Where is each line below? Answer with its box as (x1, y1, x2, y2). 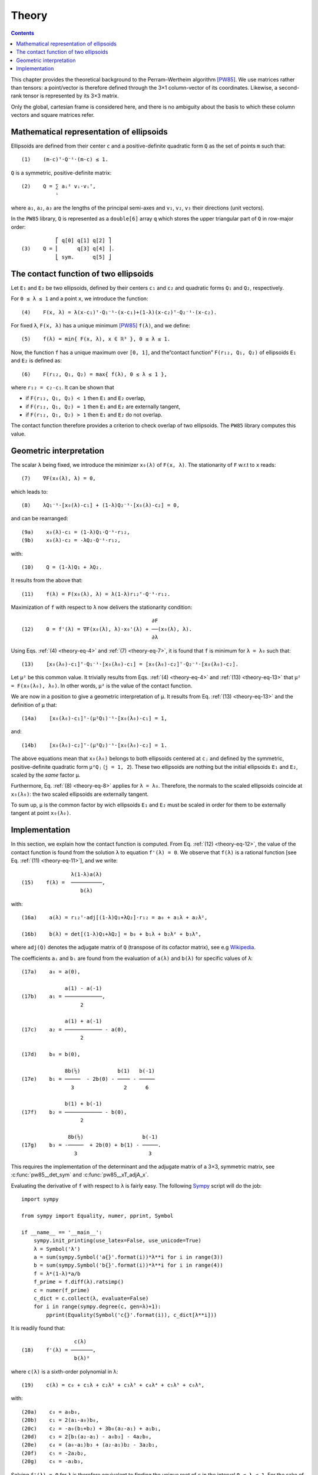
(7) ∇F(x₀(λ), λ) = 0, (21, 475, 97, 482)
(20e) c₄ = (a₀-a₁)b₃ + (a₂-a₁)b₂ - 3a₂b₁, (21, 1441, 158, 1448)
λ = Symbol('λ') (33, 1245, 81, 1252)
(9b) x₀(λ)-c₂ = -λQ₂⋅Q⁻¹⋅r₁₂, (21, 537, 121, 544)
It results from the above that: (11, 577, 83, 584)
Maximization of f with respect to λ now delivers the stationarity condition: (11, 604, 193, 611)
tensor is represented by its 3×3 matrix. (23, 92, 119, 100)
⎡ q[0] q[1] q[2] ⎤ (55, 237, 112, 244)
